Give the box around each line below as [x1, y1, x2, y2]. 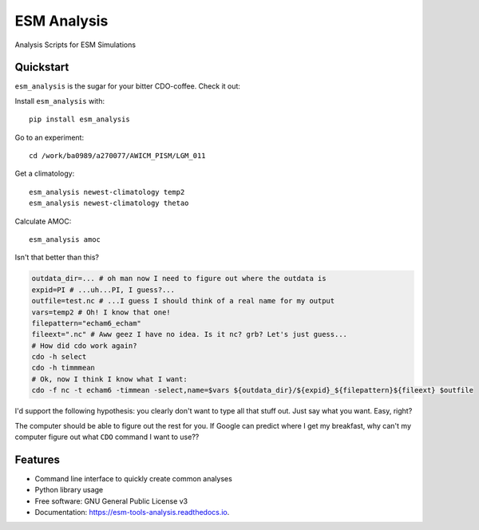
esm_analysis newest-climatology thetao [29, 199, 189, 208]
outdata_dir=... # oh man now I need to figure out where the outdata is [31, 274, 327, 283]
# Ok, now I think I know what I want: [31, 374, 188, 383]
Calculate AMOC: [14, 216, 72, 226]
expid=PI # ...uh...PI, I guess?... [31, 285, 176, 295]
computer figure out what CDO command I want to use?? [14, 432, 200, 442]
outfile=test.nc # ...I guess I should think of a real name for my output [31, 296, 335, 306]
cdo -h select [31, 352, 87, 362]
